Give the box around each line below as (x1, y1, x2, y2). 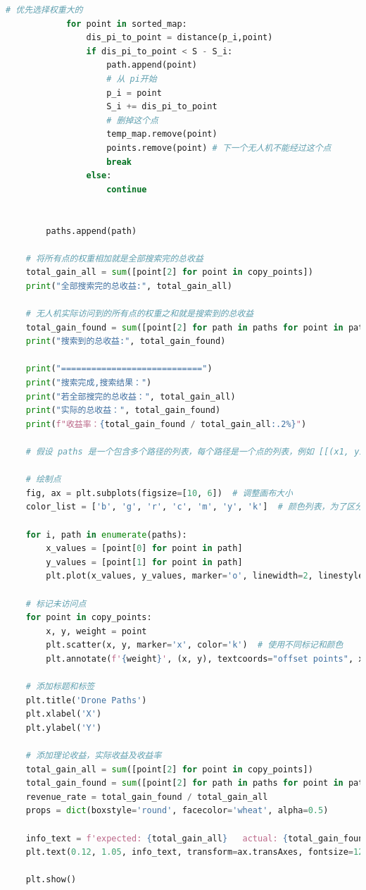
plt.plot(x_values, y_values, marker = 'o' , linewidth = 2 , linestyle (46, 571, 364, 581)
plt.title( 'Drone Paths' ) (25, 695, 147, 705)
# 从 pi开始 (106, 73, 157, 84)
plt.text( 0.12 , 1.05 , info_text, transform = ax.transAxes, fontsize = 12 (25, 847, 364, 858)
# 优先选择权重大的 (6, 5, 83, 15)
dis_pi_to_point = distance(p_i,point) (86, 32, 273, 43)
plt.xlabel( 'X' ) (25, 709, 102, 719)
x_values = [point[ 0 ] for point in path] (46, 543, 243, 554)
